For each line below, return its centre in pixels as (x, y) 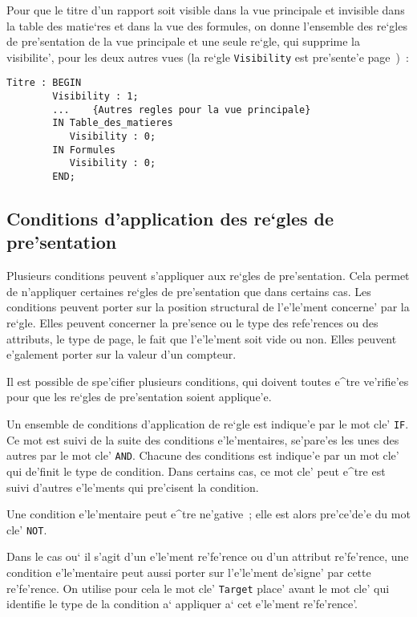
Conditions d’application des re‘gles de (170, 219)
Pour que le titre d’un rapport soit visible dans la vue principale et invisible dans (206, 10)
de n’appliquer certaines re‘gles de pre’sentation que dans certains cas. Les (189, 291)
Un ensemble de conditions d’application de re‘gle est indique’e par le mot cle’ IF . (208, 424)
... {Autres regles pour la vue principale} (182, 110)
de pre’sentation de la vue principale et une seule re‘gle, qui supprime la (183, 41)
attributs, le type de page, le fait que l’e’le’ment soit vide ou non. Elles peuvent (202, 338)
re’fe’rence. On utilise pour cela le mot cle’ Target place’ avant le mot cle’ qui (198, 588)
